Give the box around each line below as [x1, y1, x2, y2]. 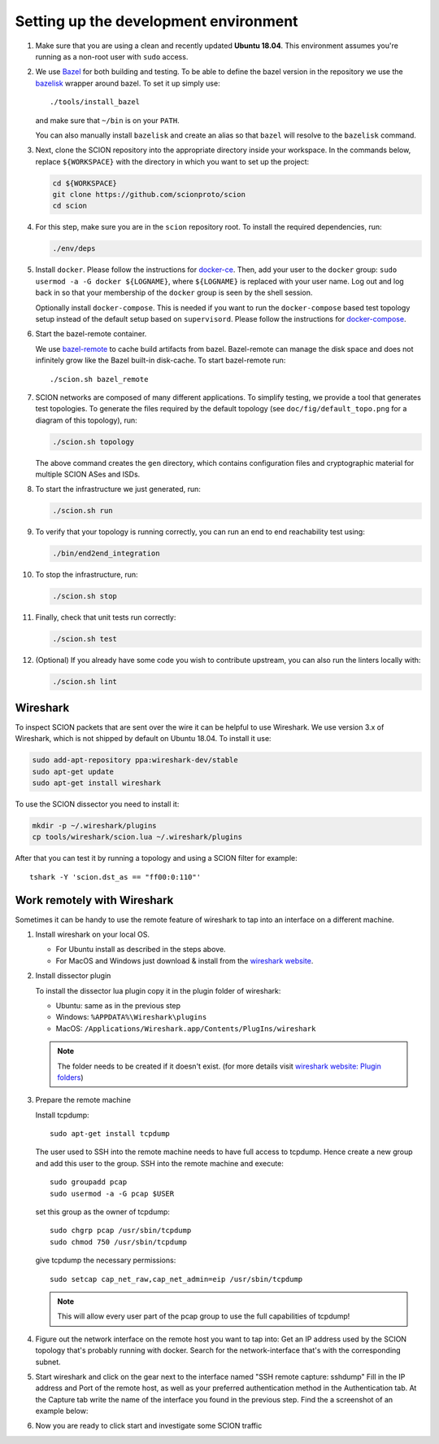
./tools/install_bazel [50, 98, 141, 107]
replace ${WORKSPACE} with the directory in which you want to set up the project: [35, 156, 310, 166]
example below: [35, 1406, 89, 1416]
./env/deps [52, 244, 96, 253]
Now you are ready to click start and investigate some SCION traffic [35, 1421, 263, 1431]
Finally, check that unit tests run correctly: [35, 612, 176, 622]
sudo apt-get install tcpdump [50, 1129, 171, 1139]
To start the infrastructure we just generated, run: [35, 485, 201, 494]
